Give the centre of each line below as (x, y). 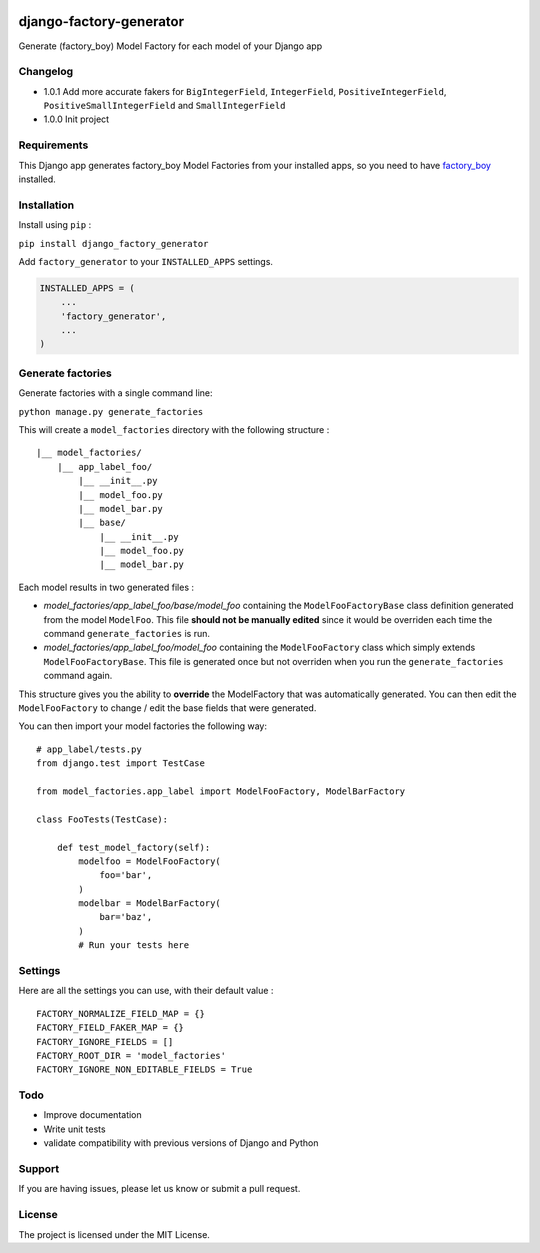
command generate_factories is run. (126, 634)
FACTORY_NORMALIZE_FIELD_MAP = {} (120, 1013)
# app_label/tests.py (89, 749)
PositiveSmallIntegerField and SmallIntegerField (164, 106)
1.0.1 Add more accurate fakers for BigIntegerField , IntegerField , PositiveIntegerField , (245, 91)
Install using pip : (55, 225)
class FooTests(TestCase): (102, 819)
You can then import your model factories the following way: (142, 726)
